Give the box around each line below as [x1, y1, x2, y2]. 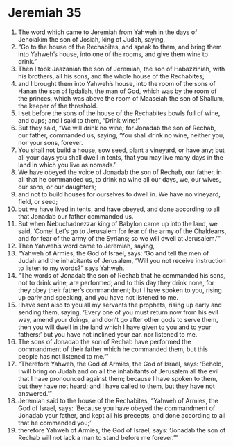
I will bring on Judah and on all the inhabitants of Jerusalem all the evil [17, 366, 219, 376]
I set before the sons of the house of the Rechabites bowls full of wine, [17, 109, 221, 117]
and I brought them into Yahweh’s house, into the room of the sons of [17, 79, 216, 87]
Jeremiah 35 [8, 5, 82, 21]
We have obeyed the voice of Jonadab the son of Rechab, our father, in [17, 168, 223, 176]
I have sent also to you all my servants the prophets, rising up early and [17, 301, 223, 309]
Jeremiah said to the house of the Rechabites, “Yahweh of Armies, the [17, 396, 218, 405]
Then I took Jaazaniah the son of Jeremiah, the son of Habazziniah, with [17, 65, 225, 73]
